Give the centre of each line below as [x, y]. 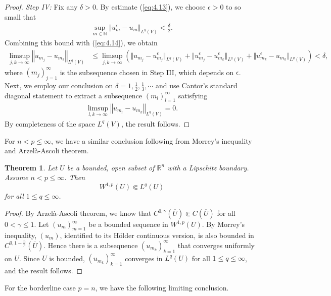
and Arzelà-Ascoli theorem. [47, 151]
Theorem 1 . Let [31, 167]
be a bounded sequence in [128, 224]
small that [20, 16]
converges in [144, 258]
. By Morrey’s [223, 224]
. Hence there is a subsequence [91, 245]
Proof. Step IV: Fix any [41, 7]
